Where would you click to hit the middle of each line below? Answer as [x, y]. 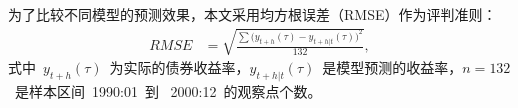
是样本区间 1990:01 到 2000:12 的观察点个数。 [168, 90]
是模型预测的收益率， [392, 67]
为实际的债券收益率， [179, 67]
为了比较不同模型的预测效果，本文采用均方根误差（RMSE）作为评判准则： [252, 14]
